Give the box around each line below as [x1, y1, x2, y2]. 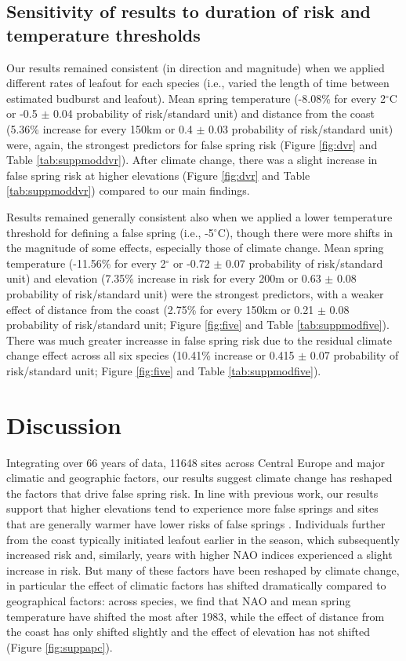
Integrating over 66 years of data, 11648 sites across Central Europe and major [6, 454, 386, 470]
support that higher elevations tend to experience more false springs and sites [6, 500, 379, 517]
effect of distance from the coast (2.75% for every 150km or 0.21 [6, 301, 314, 317]
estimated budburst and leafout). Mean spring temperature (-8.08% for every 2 [6, 89, 386, 106]
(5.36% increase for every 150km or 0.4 [6, 120, 193, 137]
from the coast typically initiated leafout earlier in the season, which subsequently [6, 531, 400, 547]
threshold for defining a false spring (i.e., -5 [6, 224, 214, 240]
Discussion [6, 408, 121, 440]
